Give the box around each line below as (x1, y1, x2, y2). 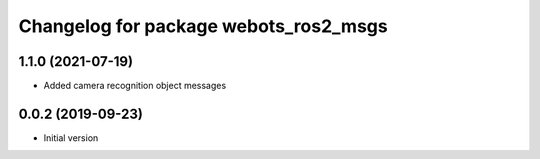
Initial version (43, 131, 99, 144)
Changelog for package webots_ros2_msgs (18, 15, 389, 37)
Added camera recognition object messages (43, 80, 227, 92)
